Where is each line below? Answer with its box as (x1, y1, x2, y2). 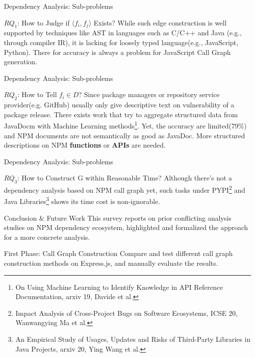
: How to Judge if (17, 17, 70, 27)
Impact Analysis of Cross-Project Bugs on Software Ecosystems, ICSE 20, (15, 307, 238, 318)
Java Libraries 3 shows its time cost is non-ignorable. (4, 195, 160, 206)
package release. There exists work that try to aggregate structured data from (4, 109, 238, 119)
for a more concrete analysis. (4, 231, 90, 242)
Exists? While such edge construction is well (93, 17, 227, 27)
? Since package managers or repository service (78, 89, 220, 100)
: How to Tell (17, 89, 57, 100)
